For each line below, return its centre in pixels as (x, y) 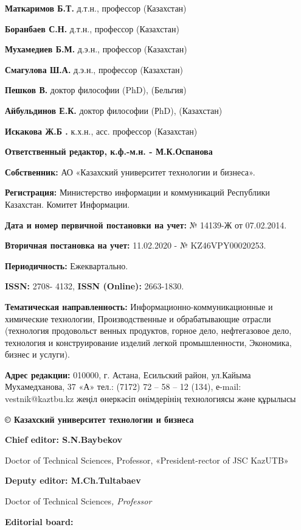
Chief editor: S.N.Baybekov (64, 440)
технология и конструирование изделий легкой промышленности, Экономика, (148, 342)
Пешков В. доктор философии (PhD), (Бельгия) (96, 90)
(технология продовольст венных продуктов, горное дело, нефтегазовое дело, (148, 330)
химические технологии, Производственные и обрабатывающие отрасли (138, 318)
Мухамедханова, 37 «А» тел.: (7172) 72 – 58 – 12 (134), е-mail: (123, 387)
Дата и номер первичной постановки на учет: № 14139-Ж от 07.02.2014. (146, 224)
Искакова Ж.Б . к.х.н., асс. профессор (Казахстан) (101, 131)
